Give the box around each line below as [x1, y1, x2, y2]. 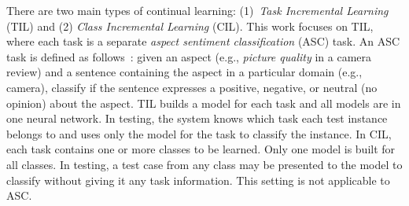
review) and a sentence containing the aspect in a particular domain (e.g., [6, 64, 363, 80]
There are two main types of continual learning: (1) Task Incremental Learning [6, 2, 389, 18]
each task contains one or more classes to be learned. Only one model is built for [6, 141, 396, 157]
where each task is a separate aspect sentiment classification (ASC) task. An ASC [6, 33, 400, 50]
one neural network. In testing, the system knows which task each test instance [6, 110, 388, 127]
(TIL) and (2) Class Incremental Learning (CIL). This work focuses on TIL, [6, 17, 374, 34]
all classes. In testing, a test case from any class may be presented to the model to [6, 156, 403, 172]
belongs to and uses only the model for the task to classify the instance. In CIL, [6, 125, 392, 142]
